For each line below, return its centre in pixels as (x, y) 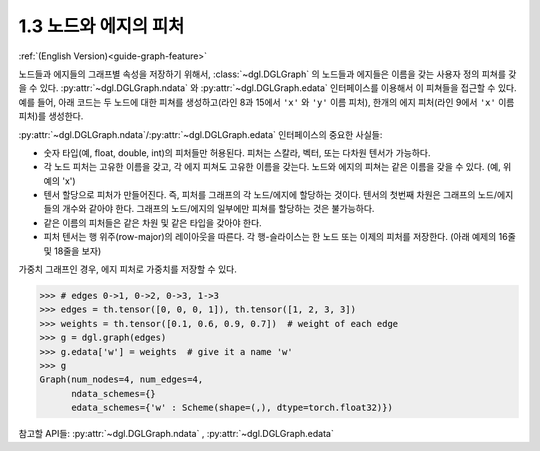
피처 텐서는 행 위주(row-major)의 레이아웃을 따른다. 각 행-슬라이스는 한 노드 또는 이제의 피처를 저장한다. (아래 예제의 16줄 (280, 237)
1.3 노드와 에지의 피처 (101, 26)
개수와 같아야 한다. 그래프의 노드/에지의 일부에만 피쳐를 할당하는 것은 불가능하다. (218, 209)
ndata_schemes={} (114, 393)
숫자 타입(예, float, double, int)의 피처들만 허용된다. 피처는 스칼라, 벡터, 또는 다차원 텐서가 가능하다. (237, 152)
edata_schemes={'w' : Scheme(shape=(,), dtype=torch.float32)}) (232, 408)
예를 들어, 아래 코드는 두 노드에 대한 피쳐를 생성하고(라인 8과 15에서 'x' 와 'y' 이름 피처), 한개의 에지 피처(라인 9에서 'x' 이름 (266, 102)
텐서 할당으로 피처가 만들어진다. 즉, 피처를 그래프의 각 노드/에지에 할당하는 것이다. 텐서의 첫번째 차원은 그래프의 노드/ (270, 195)
